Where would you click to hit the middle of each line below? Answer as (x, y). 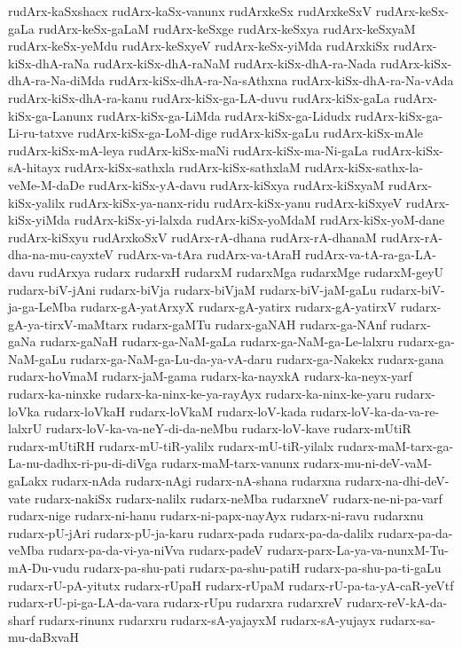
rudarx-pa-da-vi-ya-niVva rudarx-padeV (156, 550)
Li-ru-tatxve (41, 133)
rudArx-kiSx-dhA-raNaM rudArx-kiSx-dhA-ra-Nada (235, 63)
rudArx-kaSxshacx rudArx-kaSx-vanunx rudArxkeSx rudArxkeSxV (190, 11)
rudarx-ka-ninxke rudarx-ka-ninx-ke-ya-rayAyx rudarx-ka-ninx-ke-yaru (200, 394)
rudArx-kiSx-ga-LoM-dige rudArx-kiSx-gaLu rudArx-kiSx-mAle (250, 133)
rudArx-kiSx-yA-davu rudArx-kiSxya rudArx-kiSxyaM (236, 184)
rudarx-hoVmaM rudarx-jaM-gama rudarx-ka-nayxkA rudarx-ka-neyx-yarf (210, 376)
